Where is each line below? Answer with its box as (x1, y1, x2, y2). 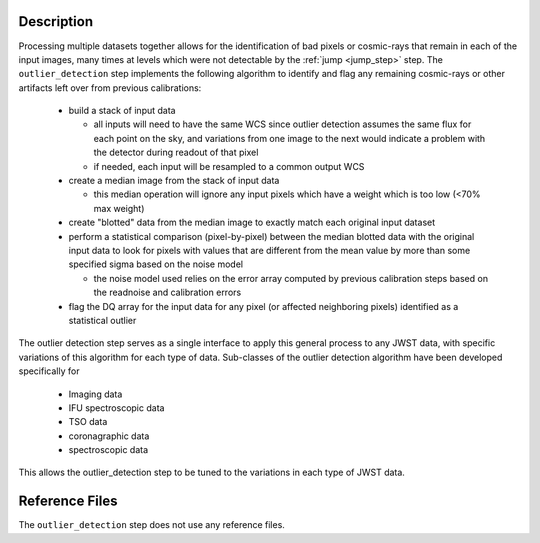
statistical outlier (68, 314, 137, 326)
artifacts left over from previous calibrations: (18, 81, 202, 94)
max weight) (93, 202, 145, 214)
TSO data (68, 416, 108, 428)
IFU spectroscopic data (68, 401, 165, 414)
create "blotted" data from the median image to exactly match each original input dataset (68, 216, 436, 229)
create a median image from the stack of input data (68, 175, 280, 187)
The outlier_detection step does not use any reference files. (18, 519, 285, 531)
